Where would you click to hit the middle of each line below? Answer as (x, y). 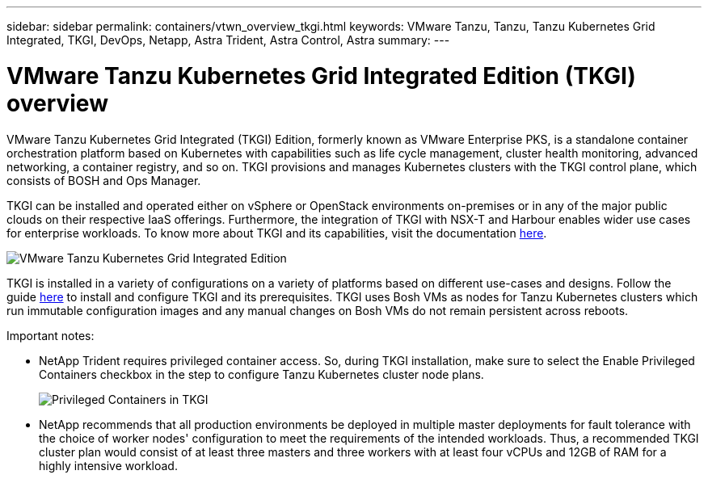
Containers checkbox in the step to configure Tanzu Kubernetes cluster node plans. (261, 374)
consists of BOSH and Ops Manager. (104, 180)
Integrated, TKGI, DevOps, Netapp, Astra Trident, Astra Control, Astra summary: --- (228, 40)
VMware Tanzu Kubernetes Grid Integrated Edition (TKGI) (321, 76)
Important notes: (51, 335)
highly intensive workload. (108, 465)
